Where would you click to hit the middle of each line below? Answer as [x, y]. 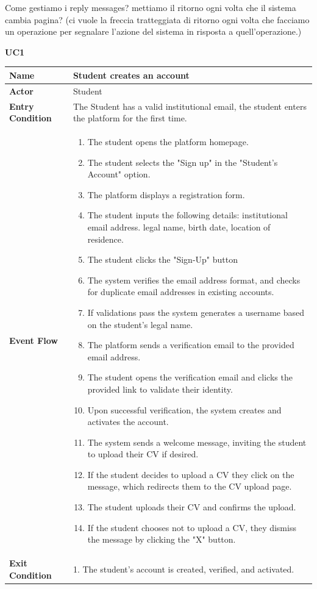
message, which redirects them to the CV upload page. [190, 486]
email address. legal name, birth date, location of [179, 227]
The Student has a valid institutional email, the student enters [190, 106]
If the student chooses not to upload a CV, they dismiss [192, 527]
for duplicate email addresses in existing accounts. [181, 292]
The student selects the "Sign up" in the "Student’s [183, 162]
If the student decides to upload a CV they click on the [191, 474]
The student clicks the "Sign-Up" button [162, 259]
